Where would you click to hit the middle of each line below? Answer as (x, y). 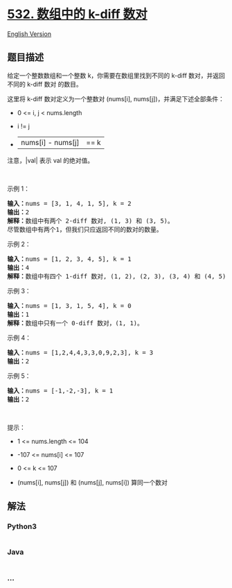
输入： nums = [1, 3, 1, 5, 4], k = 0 (69, 305)
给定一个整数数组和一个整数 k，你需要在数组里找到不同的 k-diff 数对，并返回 (116, 75)
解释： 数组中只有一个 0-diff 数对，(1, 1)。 (75, 323)
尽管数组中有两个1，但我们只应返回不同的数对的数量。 (85, 229)
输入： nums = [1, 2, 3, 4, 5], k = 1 (69, 259)
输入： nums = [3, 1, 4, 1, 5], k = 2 (69, 203)
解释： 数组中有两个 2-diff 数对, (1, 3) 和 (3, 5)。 (91, 220)
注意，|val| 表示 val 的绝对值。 (51, 160)
